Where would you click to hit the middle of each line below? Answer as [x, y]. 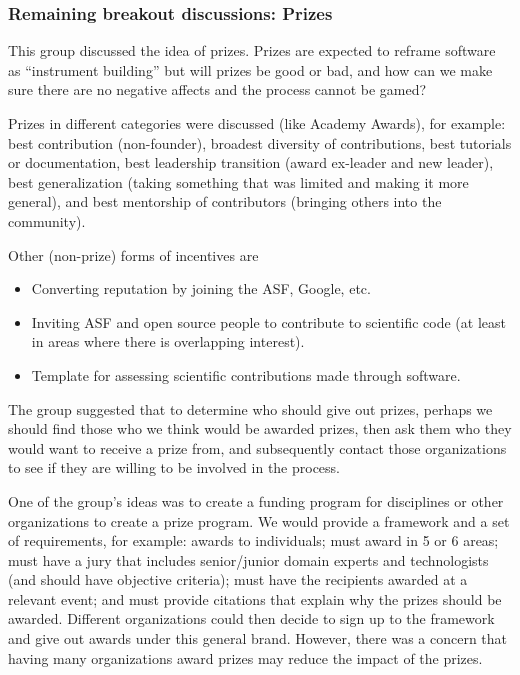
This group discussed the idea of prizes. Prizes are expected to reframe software [252, 50]
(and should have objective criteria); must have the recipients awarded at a [238, 579]
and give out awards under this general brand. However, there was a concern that [258, 638]
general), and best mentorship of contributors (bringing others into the [225, 201]
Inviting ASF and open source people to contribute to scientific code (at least [268, 321]
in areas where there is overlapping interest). [168, 341]
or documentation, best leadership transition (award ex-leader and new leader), [251, 162]
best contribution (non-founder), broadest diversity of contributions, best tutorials [260, 142]
